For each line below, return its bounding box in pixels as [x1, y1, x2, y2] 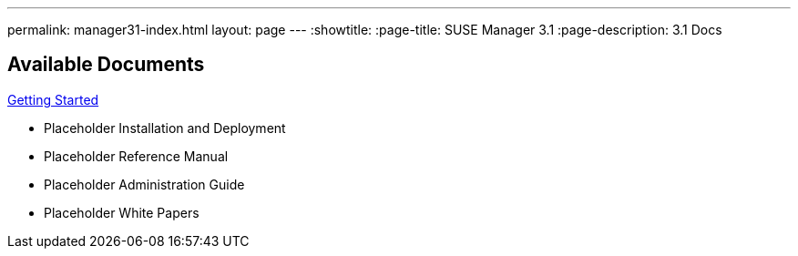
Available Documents [7, 53, 205, 77]
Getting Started [7, 91, 99, 108]
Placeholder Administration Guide [44, 176, 245, 192]
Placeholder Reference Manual [44, 148, 229, 164]
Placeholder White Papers [44, 204, 199, 220]
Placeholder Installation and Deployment [44, 119, 286, 136]
